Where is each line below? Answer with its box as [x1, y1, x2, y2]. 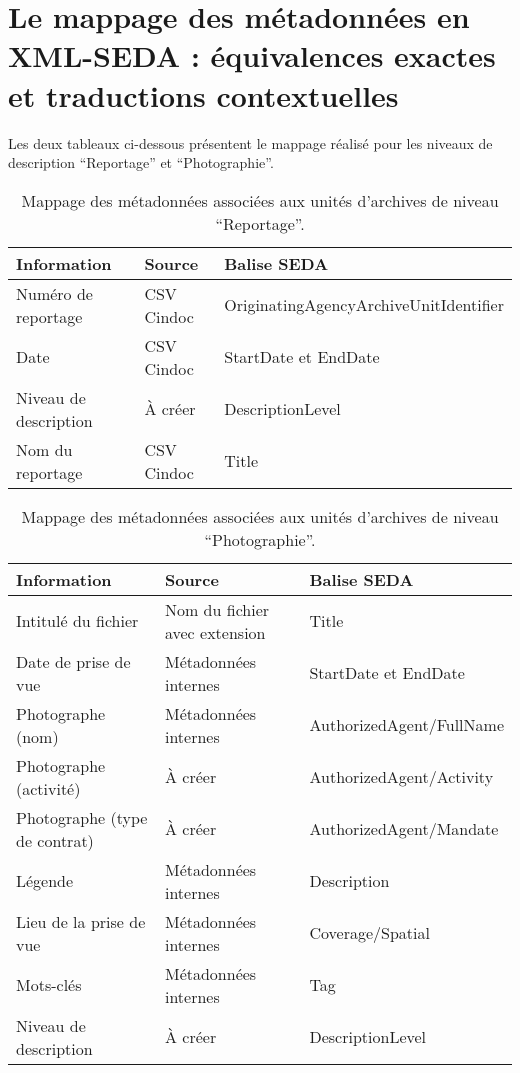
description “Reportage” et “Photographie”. [8, 152, 274, 173]
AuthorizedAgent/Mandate [309, 817, 499, 841]
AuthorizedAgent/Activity [309, 765, 494, 789]
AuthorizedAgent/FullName [309, 713, 504, 737]
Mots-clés [16, 973, 82, 997]
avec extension [164, 620, 266, 644]
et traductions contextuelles [8, 74, 399, 115]
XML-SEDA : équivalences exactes [8, 35, 496, 76]
